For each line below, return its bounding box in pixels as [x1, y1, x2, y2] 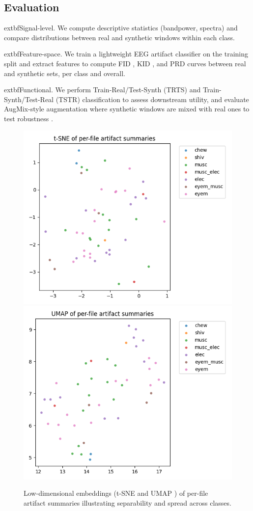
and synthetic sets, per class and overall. [4, 68, 126, 78]
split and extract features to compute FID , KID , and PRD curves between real [4, 58, 246, 68]
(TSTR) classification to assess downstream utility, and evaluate [56, 94, 249, 104]
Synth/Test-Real [4, 94, 54, 104]
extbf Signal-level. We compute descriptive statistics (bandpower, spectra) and [4, 23, 238, 33]
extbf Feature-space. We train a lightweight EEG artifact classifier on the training [4, 49, 248, 59]
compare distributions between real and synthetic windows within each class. [4, 32, 235, 42]
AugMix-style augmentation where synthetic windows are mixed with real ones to [4, 104, 250, 114]
